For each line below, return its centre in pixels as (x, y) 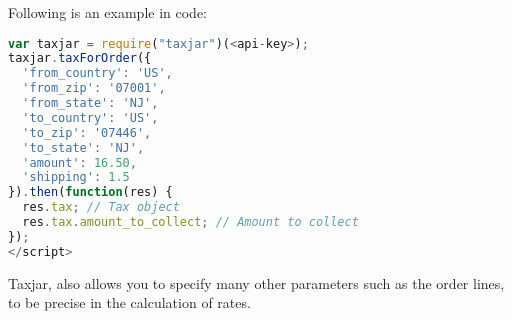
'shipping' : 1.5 (76, 177)
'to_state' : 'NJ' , (83, 147)
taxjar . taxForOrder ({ (80, 58)
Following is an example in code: (107, 12)
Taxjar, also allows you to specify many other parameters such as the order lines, (256, 282)
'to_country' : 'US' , (90, 117)
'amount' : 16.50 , (79, 162)
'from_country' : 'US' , (97, 73)
